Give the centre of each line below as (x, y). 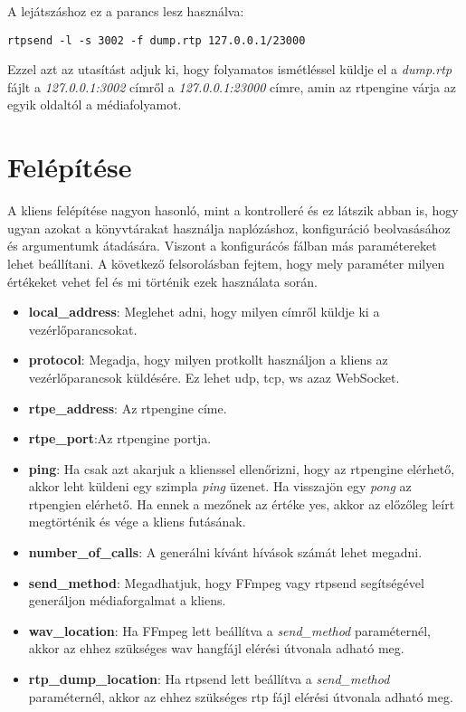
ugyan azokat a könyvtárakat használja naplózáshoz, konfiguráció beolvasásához (229, 228)
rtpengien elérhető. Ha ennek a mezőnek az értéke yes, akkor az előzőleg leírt (242, 503)
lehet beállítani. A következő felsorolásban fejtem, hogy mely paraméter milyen (226, 263)
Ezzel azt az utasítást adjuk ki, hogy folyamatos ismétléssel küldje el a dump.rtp (230, 69)
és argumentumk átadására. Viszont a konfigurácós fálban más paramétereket (222, 246)
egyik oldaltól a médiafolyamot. (95, 104)
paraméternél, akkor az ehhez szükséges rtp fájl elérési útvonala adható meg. (241, 696)
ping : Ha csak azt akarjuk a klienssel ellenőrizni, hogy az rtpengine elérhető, (242, 468)
